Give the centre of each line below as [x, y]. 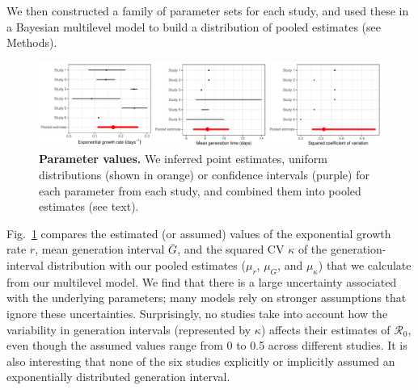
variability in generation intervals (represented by [129, 329]
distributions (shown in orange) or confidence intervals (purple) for [204, 174]
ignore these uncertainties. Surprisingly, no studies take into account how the [197, 313]
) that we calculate [365, 264]
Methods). [32, 42]
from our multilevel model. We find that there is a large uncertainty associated [202, 281]
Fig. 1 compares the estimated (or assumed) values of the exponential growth [199, 233]
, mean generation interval [100, 249]
